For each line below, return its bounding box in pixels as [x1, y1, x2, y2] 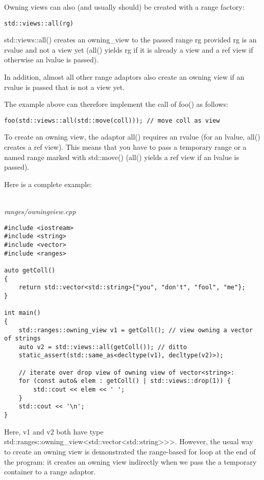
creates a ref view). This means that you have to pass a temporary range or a [4, 142, 247, 152]
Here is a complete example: [4, 178, 92, 189]
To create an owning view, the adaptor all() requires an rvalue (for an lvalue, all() [4, 131, 260, 142]
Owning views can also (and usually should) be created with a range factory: [4, 2, 245, 12]
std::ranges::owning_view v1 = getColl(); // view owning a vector [18, 326, 253, 334]
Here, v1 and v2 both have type [4, 426, 104, 437]
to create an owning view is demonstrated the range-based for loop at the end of [4, 446, 256, 456]
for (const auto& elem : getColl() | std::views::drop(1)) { [18, 377, 231, 385]
